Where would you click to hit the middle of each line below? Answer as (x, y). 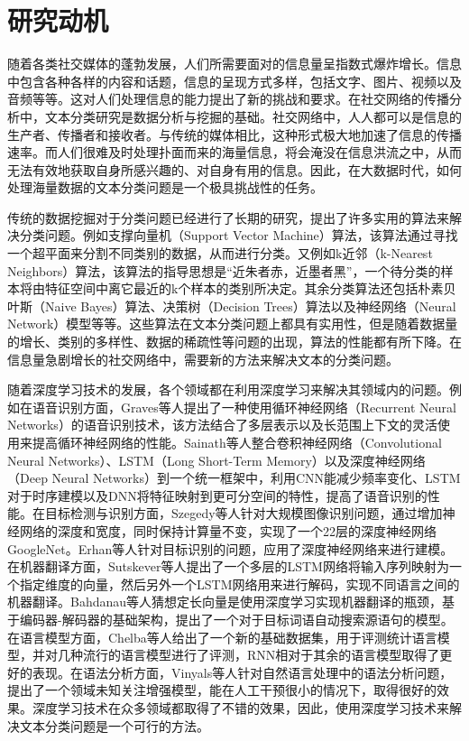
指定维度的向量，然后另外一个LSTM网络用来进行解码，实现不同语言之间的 (239, 584)
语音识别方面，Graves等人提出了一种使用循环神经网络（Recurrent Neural (244, 407)
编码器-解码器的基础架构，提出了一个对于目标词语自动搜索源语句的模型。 (236, 619)
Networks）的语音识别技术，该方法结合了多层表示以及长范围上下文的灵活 (222, 425)
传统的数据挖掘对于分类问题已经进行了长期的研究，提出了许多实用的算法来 (228, 217)
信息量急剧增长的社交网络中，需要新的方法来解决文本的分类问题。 (203, 359)
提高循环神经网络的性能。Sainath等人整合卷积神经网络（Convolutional (237, 442)
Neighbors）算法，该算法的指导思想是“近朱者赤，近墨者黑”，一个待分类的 (224, 270)
